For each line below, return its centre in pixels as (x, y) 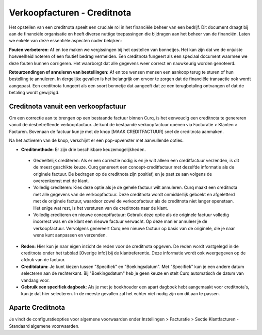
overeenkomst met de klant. (61, 181)
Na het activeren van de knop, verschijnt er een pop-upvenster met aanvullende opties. (96, 140)
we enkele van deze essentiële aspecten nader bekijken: (65, 41)
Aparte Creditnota (37, 308)
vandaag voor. (35, 280)
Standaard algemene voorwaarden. (44, 326)
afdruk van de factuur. (43, 260)
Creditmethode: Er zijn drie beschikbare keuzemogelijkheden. (83, 149)
